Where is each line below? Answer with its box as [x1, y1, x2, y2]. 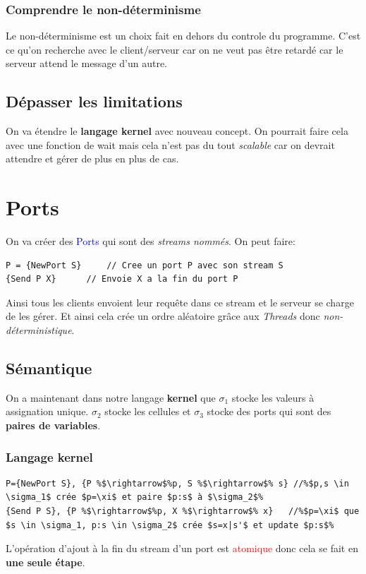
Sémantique [6, 357, 92, 379]
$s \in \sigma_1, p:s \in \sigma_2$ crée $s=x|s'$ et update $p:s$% [6, 520, 334, 530]
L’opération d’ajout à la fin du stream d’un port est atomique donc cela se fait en [6, 541, 358, 556]
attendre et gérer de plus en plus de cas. [6, 151, 179, 166]
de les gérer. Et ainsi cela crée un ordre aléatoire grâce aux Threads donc [6, 309, 320, 323]
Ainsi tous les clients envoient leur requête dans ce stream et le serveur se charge [6, 294, 354, 309]
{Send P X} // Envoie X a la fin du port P [6, 274, 238, 285]
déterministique [6, 323, 72, 337]
